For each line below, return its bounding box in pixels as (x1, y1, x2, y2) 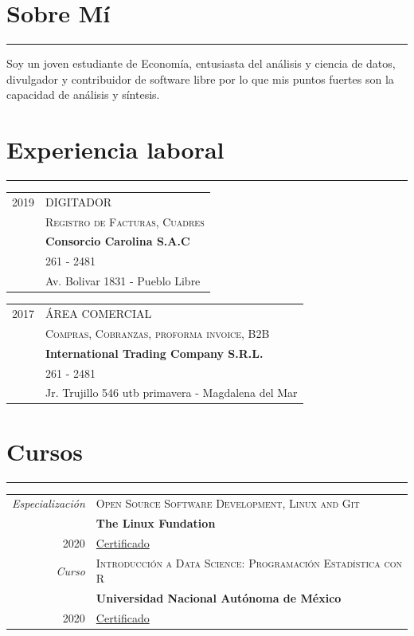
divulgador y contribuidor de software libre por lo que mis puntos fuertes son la (6, 70, 394, 87)
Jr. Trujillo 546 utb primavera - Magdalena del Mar (45, 384, 298, 401)
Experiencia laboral (6, 133, 225, 166)
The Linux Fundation (96, 515, 216, 532)
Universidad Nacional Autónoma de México (96, 590, 342, 607)
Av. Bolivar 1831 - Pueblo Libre (45, 273, 201, 289)
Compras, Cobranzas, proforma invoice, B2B (45, 324, 270, 341)
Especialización (12, 495, 85, 512)
